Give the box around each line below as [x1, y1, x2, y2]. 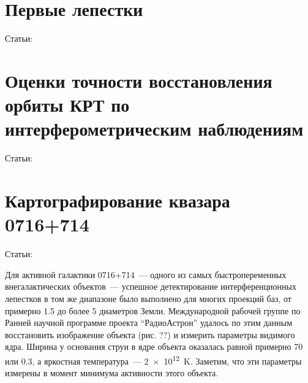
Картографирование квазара [5, 188, 230, 212]
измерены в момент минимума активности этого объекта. [5, 366, 219, 379]
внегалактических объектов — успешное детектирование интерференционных [5, 280, 296, 293]
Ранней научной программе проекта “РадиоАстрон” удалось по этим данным [5, 316, 293, 329]
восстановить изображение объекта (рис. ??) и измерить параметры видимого [5, 328, 295, 341]
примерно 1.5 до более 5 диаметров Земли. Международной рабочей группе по [5, 304, 301, 317]
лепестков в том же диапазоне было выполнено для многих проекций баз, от [5, 292, 291, 304]
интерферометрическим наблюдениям [5, 116, 304, 141]
